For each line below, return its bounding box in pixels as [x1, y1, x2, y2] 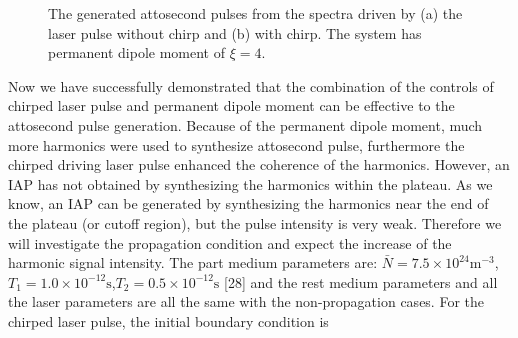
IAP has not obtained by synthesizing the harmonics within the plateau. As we [8, 173, 493, 194]
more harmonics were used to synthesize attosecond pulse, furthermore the [8, 134, 465, 155]
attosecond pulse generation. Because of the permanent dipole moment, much [8, 114, 483, 135]
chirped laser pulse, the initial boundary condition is [8, 310, 329, 331]
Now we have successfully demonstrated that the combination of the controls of [8, 75, 494, 96]
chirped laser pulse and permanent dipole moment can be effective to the [8, 95, 455, 116]
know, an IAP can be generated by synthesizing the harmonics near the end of [8, 193, 489, 214]
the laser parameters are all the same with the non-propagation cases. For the [8, 291, 484, 312]
